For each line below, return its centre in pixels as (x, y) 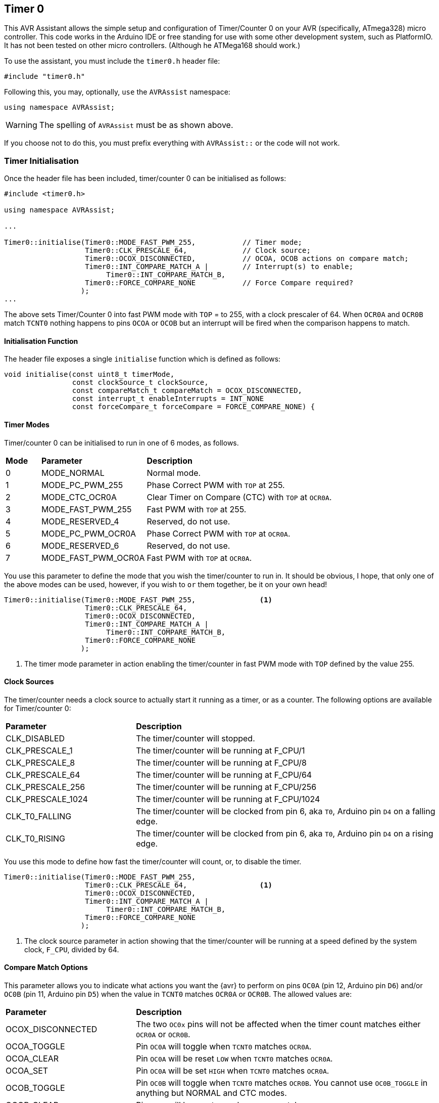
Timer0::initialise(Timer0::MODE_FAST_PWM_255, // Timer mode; (153, 242)
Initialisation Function (41, 341)
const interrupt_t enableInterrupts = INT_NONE (168, 399)
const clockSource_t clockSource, (140, 383)
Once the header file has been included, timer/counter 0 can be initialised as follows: (145, 179)
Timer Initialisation (41, 161)
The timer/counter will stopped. (196, 738)
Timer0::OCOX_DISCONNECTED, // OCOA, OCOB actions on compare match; (247, 259)
